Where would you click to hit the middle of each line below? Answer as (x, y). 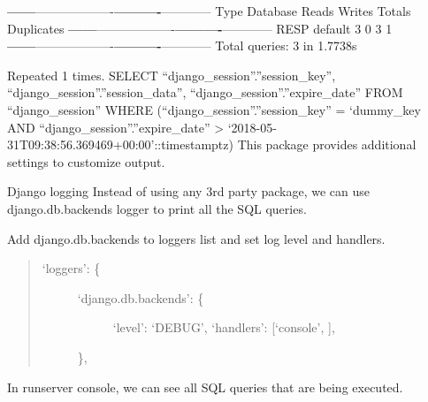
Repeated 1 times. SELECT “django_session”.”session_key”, (172, 75)
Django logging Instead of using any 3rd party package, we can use (189, 191)
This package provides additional (327, 144)
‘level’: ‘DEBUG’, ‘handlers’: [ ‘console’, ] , (224, 327)
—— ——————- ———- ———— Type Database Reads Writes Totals (209, 11)
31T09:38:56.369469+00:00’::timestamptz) (120, 144)
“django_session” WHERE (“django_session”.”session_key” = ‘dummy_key (214, 109)
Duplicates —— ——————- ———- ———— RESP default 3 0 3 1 (200, 28)
